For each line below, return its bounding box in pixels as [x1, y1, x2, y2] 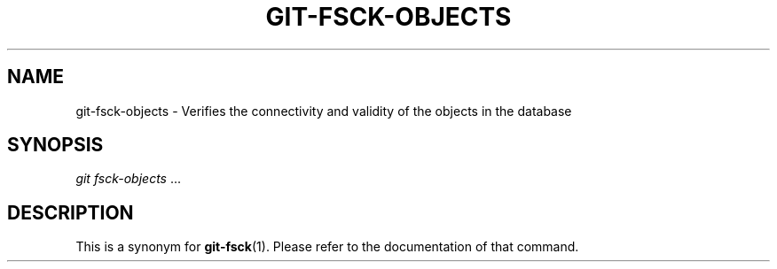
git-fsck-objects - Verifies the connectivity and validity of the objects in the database [75, 103, 572, 119]
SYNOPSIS [7, 134, 104, 157]
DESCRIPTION [7, 201, 134, 224]
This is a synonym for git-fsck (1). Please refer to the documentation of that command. [75, 239, 579, 255]
